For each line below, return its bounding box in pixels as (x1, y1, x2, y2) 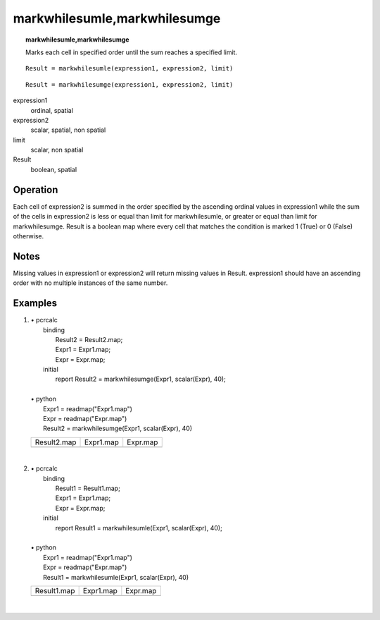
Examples (13, 297, 58, 310)
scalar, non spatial (30, 145, 84, 154)
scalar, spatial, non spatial (30, 126, 106, 134)
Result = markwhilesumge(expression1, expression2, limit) (25, 80, 234, 88)
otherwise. (13, 231, 44, 240)
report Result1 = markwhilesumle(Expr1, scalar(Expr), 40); (55, 523, 223, 532)
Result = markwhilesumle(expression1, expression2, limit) (25, 64, 234, 73)
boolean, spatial (30, 165, 77, 174)
